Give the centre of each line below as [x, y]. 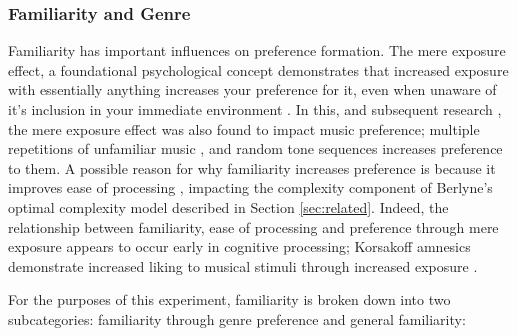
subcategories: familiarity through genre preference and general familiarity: [237, 318]
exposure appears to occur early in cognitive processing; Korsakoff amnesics [239, 246]
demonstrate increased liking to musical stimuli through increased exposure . [243, 265]
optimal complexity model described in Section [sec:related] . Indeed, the [228, 206]
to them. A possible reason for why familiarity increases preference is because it [252, 167]
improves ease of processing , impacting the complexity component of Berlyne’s [250, 187]
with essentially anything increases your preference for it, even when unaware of [252, 89]
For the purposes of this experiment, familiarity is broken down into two [229, 299]
